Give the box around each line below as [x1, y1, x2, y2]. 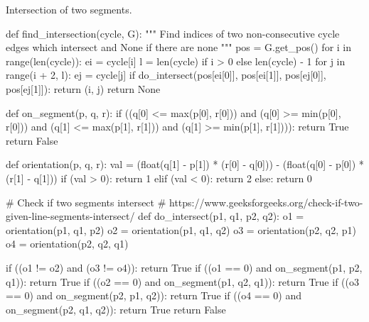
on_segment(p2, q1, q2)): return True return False [6, 301, 226, 316]
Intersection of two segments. [6, 2, 132, 16]
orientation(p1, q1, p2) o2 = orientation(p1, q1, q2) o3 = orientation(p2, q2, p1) [6, 222, 356, 237]
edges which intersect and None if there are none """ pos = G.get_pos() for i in [6, 40, 352, 55]
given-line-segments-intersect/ [6, 209, 135, 223]
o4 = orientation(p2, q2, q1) [6, 236, 129, 251]
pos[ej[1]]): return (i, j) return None [6, 81, 161, 96]
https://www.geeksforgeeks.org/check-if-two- [169, 194, 363, 209]
